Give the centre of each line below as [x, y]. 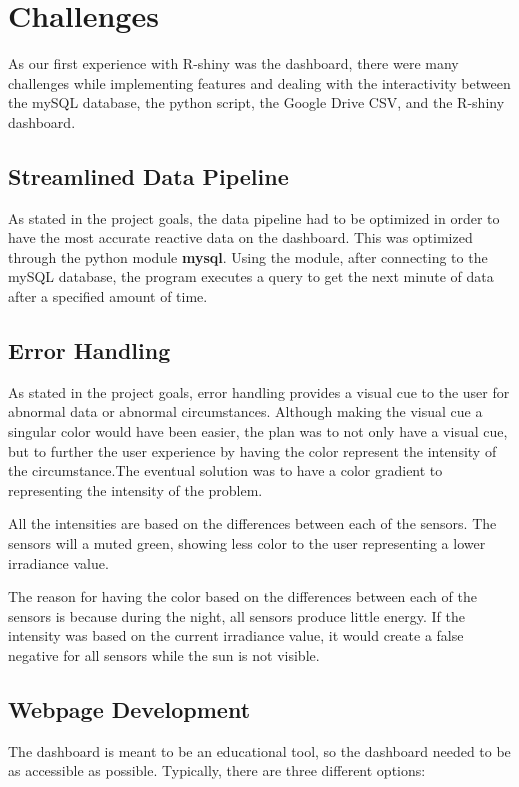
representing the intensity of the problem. [135, 489]
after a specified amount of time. [108, 296]
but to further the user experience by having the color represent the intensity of [252, 450]
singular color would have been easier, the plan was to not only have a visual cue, [258, 431]
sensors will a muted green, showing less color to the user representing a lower [247, 543]
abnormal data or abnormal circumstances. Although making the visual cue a [245, 411]
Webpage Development [129, 708]
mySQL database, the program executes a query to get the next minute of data [251, 276]
